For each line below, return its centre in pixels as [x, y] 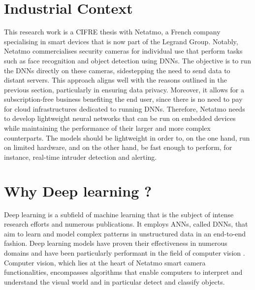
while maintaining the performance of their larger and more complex [107, 128]
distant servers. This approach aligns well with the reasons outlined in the [115, 80]
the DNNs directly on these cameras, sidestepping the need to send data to [117, 70]
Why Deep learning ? [78, 190]
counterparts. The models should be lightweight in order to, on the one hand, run [127, 137]
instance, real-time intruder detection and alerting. [80, 157]
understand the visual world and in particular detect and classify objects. [114, 281]
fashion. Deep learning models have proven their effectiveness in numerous [116, 243]
